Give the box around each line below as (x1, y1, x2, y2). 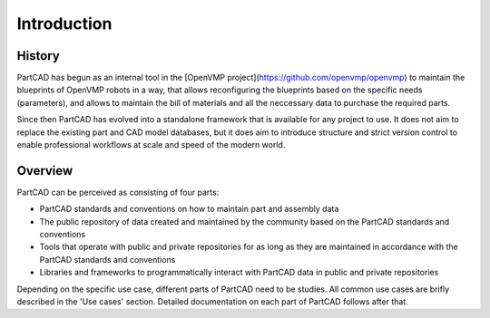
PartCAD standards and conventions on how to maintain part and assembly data (39, 204, 339, 215)
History (16, 48, 61, 63)
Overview (16, 163, 73, 178)
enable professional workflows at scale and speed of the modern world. (16, 140, 286, 150)
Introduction (16, 14, 113, 34)
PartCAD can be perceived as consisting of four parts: (16, 187, 220, 198)
